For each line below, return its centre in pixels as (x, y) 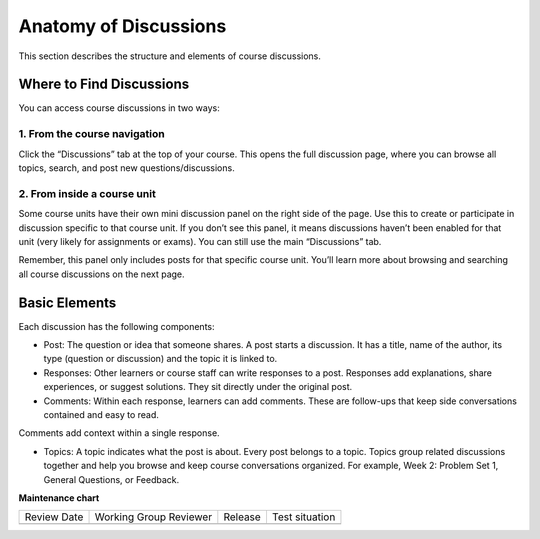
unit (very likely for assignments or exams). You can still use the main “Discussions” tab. (200, 241)
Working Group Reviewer (153, 517)
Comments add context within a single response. (119, 433)
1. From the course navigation (91, 134)
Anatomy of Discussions (122, 26)
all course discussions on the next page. (101, 274)
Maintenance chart (59, 497)
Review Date (54, 517)
